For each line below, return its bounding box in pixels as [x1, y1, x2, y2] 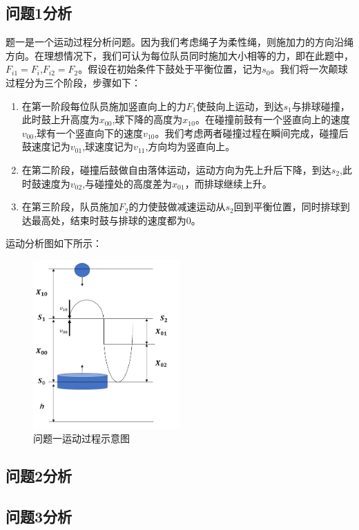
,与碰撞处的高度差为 [82, 176, 173, 190]
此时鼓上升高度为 [21, 112, 99, 127]
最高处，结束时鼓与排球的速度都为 [31, 212, 186, 227]
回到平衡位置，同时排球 [233, 199, 340, 214]
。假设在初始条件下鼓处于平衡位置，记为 [78, 62, 262, 76]
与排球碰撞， [291, 98, 350, 113]
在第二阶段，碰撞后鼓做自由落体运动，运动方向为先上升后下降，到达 [21, 162, 331, 176]
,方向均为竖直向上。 [145, 139, 235, 154]
